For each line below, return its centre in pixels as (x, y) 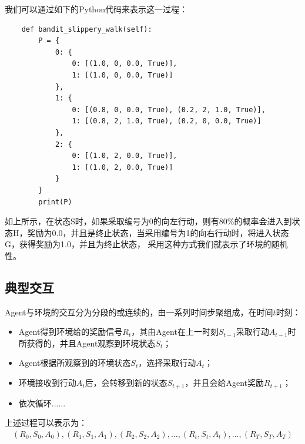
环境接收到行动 (47, 383)
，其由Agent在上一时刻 (175, 332)
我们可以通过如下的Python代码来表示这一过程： (96, 9)
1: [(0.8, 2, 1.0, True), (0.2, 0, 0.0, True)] (167, 121)
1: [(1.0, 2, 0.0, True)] (123, 167)
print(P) (55, 202)
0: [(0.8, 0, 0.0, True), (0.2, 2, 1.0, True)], (169, 110)
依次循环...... (42, 403)
